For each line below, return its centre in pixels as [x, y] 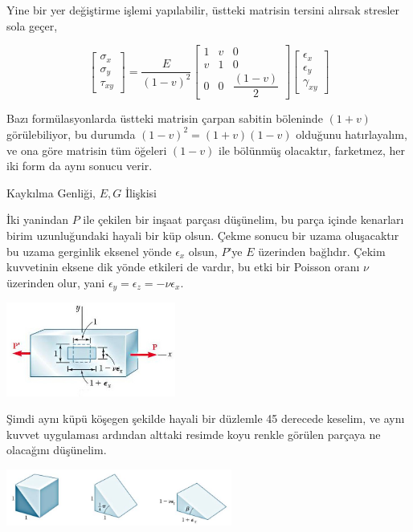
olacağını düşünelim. [57, 450]
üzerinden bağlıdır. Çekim [322, 251]
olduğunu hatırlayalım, [352, 134]
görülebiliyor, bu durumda [71, 134]
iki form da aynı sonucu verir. [80, 166]
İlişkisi [141, 192]
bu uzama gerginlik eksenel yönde [89, 251]
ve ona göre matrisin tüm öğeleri [87, 150]
